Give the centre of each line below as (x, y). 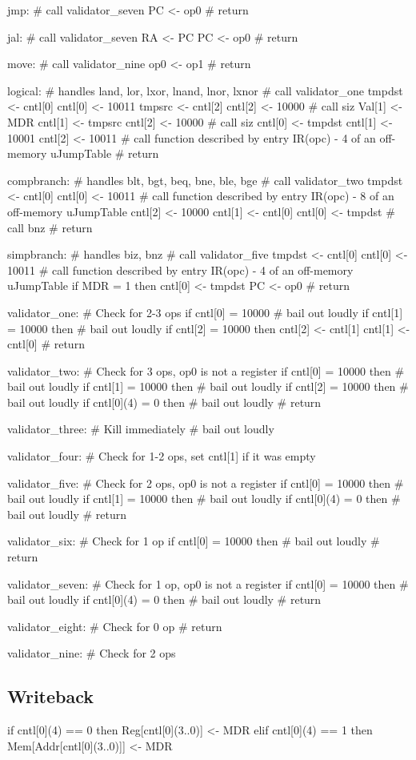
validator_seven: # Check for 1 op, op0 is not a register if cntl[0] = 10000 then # (208, 583)
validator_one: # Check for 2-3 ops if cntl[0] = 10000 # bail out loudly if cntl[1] (205, 312)
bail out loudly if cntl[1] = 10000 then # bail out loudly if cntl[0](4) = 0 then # (204, 499)
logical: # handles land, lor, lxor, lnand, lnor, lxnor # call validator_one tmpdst (205, 90)
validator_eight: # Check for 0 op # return (115, 626)
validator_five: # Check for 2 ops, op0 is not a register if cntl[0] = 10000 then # (206, 483)
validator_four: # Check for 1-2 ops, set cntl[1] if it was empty (162, 456)
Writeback (51, 696)
